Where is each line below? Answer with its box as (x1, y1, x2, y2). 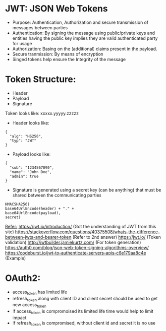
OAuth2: (5, 272, 41, 284)
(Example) (5, 255, 26, 261)
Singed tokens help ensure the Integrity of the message (12, 56, 126, 62)
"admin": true (9, 174, 39, 179)
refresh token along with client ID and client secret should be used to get (12, 295, 158, 303)
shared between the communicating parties (12, 192, 102, 198)
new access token (12, 302, 47, 309)
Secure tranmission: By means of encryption (12, 51, 104, 57)
